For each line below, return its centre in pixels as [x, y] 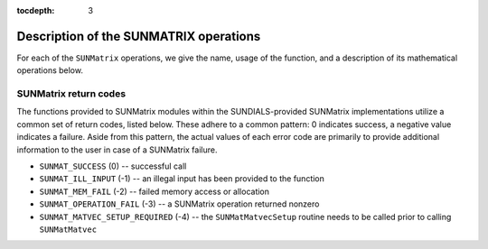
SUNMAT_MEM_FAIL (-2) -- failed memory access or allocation [155, 191]
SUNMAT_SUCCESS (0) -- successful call [113, 166]
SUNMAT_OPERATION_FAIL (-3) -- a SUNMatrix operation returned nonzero [179, 204]
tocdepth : [36, 10]
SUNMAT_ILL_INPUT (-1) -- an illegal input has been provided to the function [182, 179]
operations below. [50, 70]
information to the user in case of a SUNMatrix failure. [117, 150]
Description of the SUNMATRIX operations [139, 36]
